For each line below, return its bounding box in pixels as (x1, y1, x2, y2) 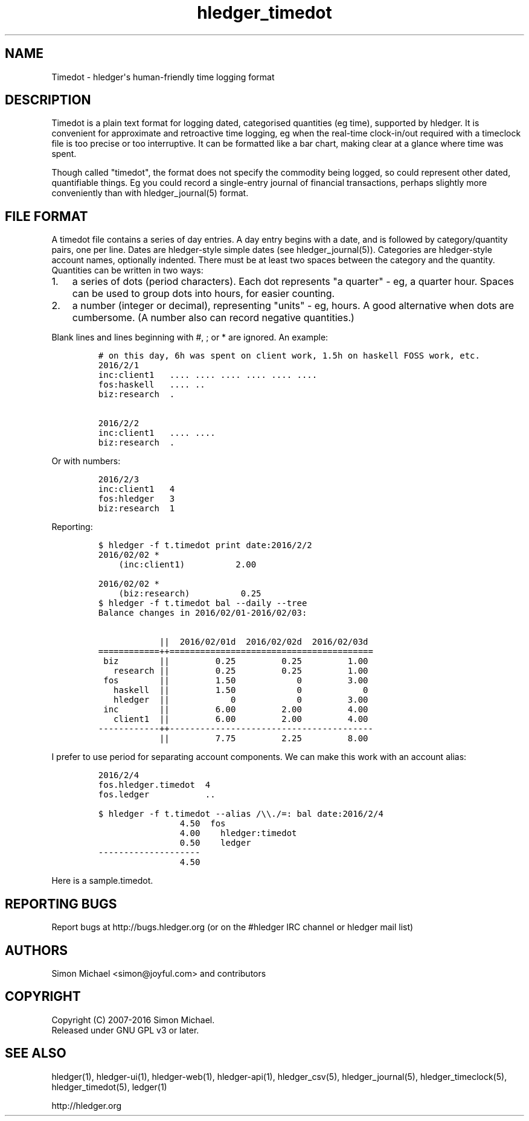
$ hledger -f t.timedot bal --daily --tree (98, 598, 307, 608)
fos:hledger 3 (98, 494, 175, 504)
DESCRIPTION (5, 92, 91, 108)
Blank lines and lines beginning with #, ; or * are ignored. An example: (51, 332, 329, 343)
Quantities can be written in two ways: (51, 265, 204, 276)
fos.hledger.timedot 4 (98, 780, 211, 790)
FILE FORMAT (5, 208, 88, 224)
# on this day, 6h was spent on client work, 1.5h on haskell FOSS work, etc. (98, 351, 480, 361)
